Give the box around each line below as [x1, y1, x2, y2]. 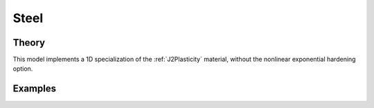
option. [12, 64, 33, 73]
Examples [12, 83, 57, 95]
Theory [12, 37, 46, 48]
